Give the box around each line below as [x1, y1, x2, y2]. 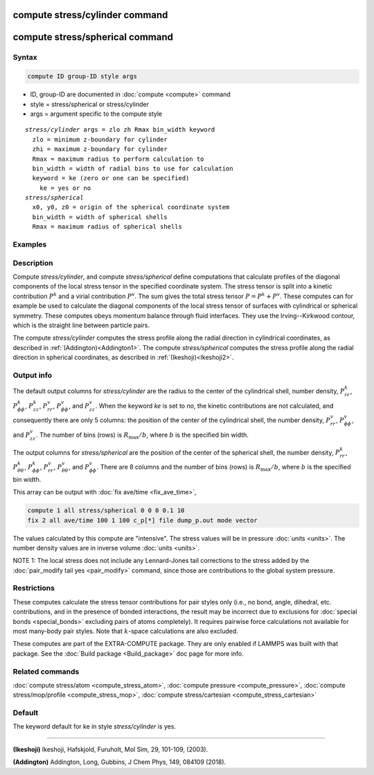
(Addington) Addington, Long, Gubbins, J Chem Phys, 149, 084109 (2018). [12, 758, 226, 766]
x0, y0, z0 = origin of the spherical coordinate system [32, 203, 230, 211]
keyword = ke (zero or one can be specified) [32, 174, 190, 182]
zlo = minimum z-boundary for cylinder [32, 135, 168, 143]
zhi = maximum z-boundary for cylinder [32, 146, 168, 153]
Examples [12, 240, 47, 250]
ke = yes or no [39, 184, 91, 192]
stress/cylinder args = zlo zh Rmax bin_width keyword [25, 125, 215, 134]
